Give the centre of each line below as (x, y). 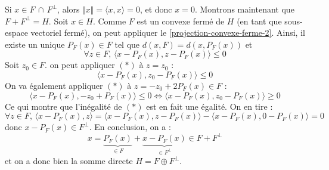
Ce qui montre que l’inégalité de (63, 106)
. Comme (109, 21)
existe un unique (35, 44)
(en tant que (259, 21)
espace (16, 33)
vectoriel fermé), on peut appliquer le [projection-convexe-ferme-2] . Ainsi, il (168, 33)
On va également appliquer (54, 85)
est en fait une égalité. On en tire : (209, 106)
